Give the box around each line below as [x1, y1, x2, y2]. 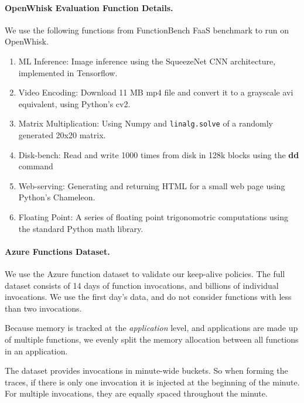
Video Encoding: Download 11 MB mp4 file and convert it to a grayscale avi [18, 86, 293, 98]
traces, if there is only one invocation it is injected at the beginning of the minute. [5, 375, 300, 388]
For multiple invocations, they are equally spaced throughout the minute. [5, 387, 268, 399]
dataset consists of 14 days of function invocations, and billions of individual [5, 279, 279, 291]
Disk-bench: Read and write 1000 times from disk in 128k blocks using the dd [18, 148, 299, 160]
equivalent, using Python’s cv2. [18, 97, 131, 110]
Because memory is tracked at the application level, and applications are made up [5, 322, 298, 334]
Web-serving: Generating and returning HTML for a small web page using [18, 179, 285, 192]
